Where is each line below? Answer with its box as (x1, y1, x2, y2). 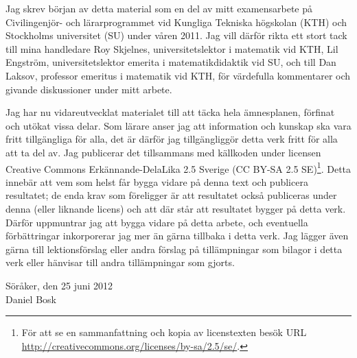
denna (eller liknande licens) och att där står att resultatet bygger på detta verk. (5, 201, 346, 215)
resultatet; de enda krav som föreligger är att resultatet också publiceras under (5, 188, 337, 202)
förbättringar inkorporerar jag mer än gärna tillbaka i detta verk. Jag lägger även (5, 228, 349, 243)
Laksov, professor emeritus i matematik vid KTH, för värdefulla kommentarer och (5, 68, 351, 82)
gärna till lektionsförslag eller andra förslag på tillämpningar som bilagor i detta (5, 241, 343, 256)
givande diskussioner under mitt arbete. (5, 82, 172, 96)
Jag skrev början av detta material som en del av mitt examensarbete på (5, 1, 312, 15)
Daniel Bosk (5, 291, 56, 306)
